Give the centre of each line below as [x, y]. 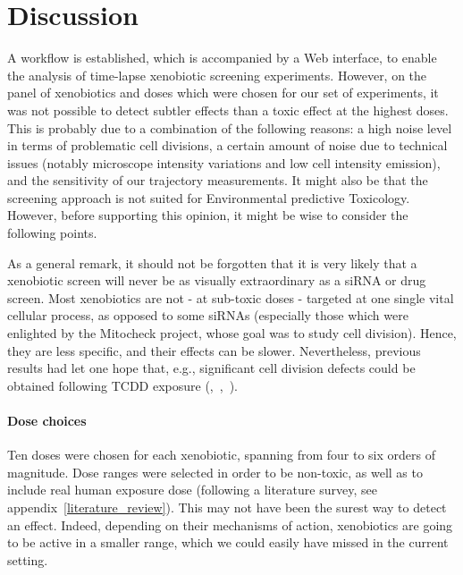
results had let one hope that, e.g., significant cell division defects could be [211, 368]
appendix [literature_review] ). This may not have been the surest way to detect [227, 507]
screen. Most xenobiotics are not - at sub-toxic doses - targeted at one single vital [231, 297]
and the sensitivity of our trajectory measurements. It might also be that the [218, 180]
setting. [28, 559]
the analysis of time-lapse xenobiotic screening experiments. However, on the [217, 75]
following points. [52, 233]
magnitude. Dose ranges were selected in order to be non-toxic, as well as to [215, 472]
